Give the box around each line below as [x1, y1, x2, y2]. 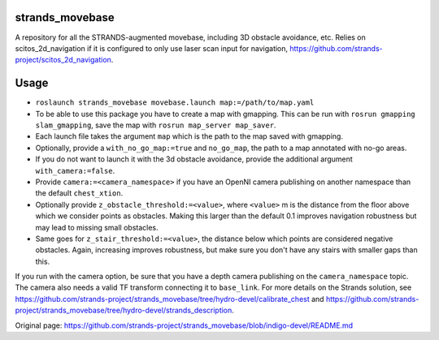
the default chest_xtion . [35, 188, 124, 198]
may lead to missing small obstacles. [35, 222, 159, 232]
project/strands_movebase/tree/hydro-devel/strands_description [15, 305, 233, 316]
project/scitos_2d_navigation [15, 55, 111, 65]
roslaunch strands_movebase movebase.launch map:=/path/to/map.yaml [35, 98, 315, 107]
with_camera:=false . [35, 166, 115, 175]
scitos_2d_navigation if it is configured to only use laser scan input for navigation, [15, 43, 289, 53]
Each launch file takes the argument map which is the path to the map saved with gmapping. [35, 131, 343, 141]
